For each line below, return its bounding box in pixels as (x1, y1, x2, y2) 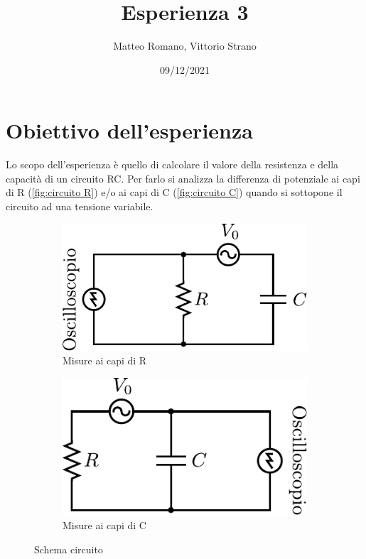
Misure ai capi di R (63, 353, 147, 368)
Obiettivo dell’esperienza (6, 116, 253, 145)
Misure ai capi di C (63, 518, 146, 533)
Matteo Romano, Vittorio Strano (113, 38, 257, 53)
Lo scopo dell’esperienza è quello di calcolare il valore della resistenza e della (6, 157, 339, 172)
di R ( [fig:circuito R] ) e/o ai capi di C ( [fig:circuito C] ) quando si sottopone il (6, 185, 343, 200)
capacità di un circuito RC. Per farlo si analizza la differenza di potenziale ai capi (6, 170, 360, 185)
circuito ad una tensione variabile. (6, 199, 154, 214)
